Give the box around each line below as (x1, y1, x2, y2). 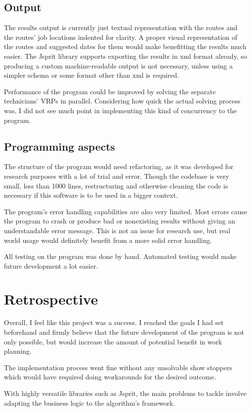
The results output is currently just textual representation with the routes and (4, 22, 237, 33)
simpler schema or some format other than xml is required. (4, 70, 179, 80)
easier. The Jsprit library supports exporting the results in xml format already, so (4, 51, 247, 61)
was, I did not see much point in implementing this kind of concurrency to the (4, 105, 237, 115)
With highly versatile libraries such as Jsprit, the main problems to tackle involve (4, 388, 247, 398)
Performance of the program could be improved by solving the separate (4, 86, 216, 96)
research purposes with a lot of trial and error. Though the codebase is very (4, 171, 229, 181)
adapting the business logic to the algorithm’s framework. (4, 397, 175, 408)
